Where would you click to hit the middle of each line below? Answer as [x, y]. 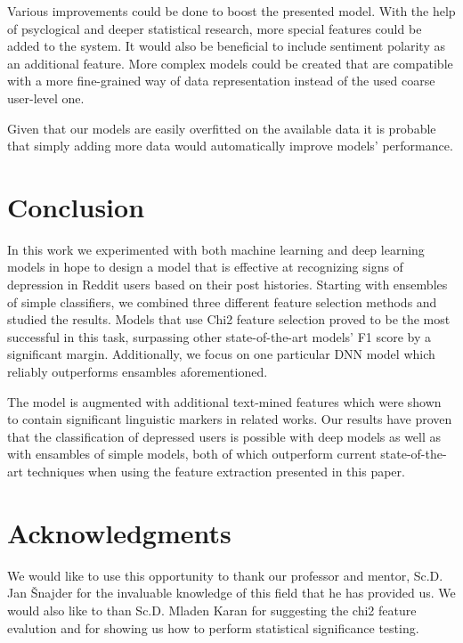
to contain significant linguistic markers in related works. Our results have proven [230, 419]
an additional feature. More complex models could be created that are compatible [230, 63]
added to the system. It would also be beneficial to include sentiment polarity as [226, 46]
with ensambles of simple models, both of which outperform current [192, 454]
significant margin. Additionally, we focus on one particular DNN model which [221, 354]
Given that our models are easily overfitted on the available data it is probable [222, 128]
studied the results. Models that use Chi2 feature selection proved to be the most [229, 319]
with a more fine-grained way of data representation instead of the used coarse [221, 81]
